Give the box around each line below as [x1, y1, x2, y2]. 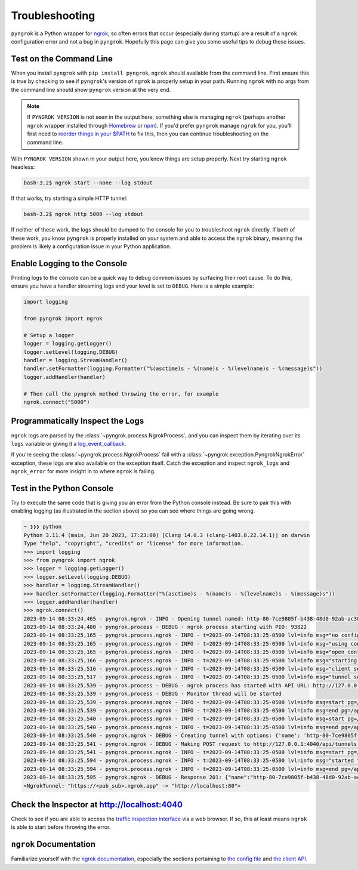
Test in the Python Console [11, 483, 114, 493]
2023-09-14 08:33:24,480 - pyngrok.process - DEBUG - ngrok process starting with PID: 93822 [23, 624, 307, 631]
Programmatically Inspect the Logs [11, 416, 144, 426]
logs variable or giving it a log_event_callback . [11, 440, 126, 447]
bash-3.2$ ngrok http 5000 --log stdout [23, 211, 143, 218]
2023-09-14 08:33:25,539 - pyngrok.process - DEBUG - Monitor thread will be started [23, 690, 282, 698]
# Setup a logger [23, 332, 75, 338]
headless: [11, 163, 35, 171]
